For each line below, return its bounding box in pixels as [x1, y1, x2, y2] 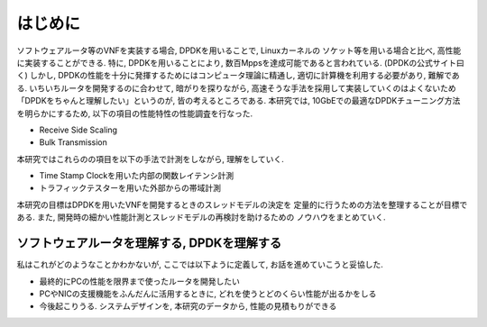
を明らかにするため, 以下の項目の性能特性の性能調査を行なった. [16, 108, 253, 119]
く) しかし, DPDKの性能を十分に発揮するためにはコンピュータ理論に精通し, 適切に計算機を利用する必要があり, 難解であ [16, 70, 460, 81]
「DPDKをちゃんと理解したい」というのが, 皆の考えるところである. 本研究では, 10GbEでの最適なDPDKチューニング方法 [16, 95, 461, 106]
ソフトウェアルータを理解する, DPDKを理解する [16, 235, 282, 251]
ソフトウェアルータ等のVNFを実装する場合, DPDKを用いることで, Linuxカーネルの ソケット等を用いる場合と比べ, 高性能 [16, 45, 462, 56]
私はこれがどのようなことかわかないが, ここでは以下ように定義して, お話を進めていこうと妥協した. [16, 259, 383, 270]
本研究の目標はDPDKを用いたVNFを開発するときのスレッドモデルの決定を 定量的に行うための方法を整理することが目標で [16, 199, 468, 210]
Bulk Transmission [39, 137, 107, 148]
